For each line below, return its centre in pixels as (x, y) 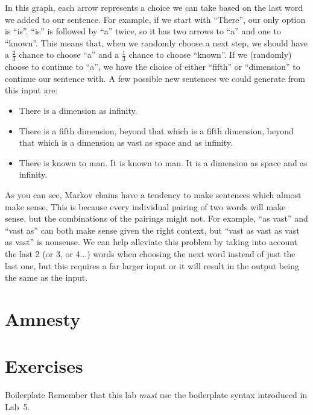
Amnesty (43, 318)
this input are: (31, 90)
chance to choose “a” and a (69, 55)
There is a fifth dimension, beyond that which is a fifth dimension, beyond (156, 130)
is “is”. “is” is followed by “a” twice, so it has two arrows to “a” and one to (143, 31)
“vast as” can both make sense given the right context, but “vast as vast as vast (152, 230)
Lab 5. (17, 406)
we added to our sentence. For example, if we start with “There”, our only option (155, 19)
